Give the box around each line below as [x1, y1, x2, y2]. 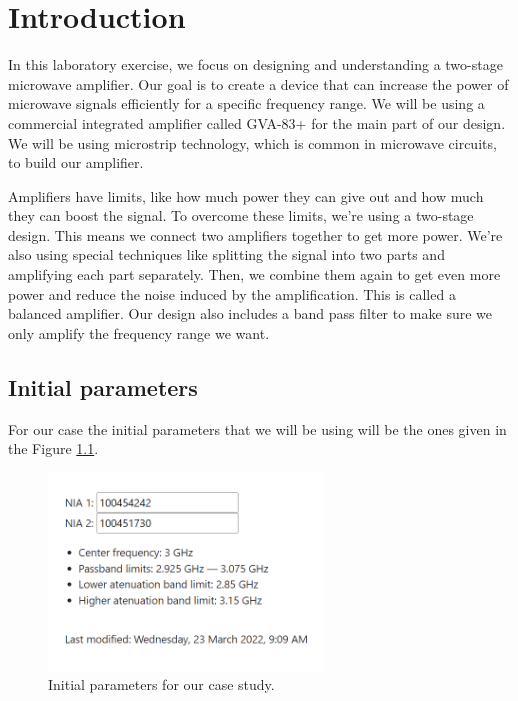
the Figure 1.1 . [8, 438, 99, 459]
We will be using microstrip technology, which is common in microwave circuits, [8, 132, 497, 153]
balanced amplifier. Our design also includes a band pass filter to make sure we [8, 303, 492, 324]
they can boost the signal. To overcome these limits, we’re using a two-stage [8, 205, 474, 226]
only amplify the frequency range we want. [8, 322, 270, 343]
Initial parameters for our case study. [48, 674, 275, 695]
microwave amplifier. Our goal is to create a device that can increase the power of [8, 73, 509, 94]
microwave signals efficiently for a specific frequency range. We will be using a [8, 93, 485, 114]
